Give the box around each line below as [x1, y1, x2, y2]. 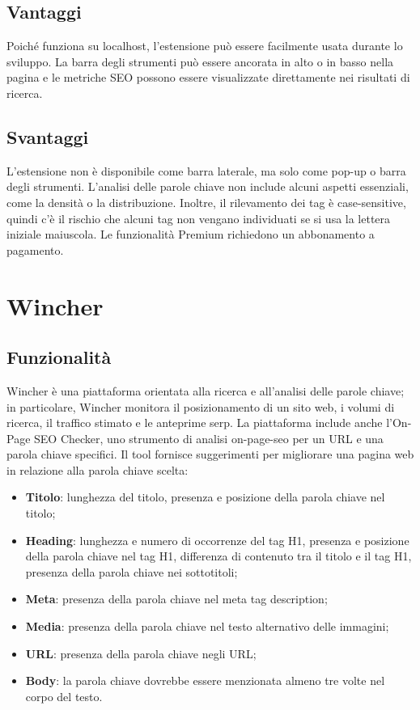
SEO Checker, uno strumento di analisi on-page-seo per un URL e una [34, 429, 384, 446]
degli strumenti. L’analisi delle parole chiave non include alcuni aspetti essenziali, [6, 178, 409, 195]
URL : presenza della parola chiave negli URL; [25, 644, 257, 661]
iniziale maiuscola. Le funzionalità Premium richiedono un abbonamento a [6, 226, 375, 243]
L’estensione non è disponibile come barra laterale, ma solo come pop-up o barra [6, 162, 406, 179]
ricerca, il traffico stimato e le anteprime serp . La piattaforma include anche [6, 414, 383, 431]
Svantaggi [6, 124, 89, 149]
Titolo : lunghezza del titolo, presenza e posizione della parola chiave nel [25, 488, 385, 505]
